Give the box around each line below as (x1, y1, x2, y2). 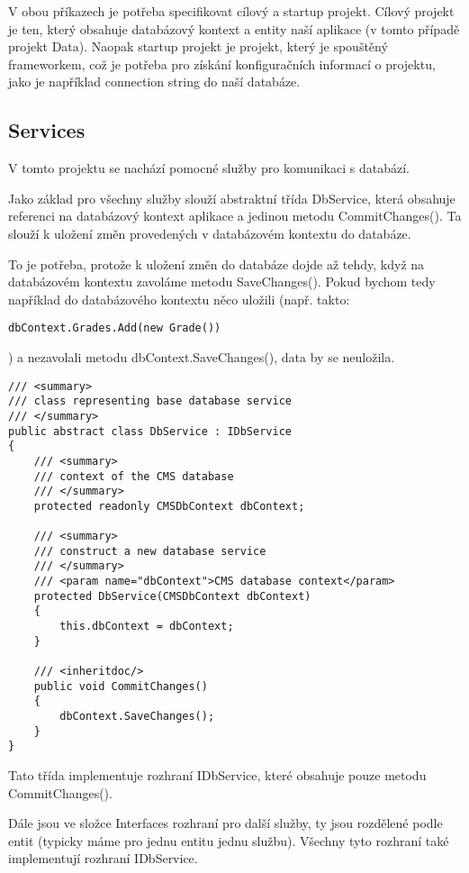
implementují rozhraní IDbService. (8, 849, 198, 868)
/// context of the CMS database (33, 469, 234, 483)
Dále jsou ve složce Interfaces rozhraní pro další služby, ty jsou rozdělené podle (8, 814, 443, 832)
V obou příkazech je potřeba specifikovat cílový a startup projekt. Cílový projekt (8, 2, 455, 20)
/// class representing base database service (8, 395, 292, 408)
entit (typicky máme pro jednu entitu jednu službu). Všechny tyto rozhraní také (8, 831, 449, 850)
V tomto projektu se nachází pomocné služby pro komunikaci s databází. (8, 159, 410, 177)
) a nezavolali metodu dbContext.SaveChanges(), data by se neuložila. (8, 347, 395, 366)
